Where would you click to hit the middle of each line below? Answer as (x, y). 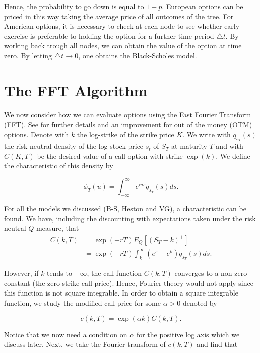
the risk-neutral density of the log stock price (74, 146)
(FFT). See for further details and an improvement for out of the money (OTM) (128, 124)
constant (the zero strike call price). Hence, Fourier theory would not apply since (129, 283)
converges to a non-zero (211, 273)
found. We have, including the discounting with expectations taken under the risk (130, 218)
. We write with (207, 134)
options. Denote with (37, 134)
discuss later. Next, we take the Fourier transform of (85, 344)
